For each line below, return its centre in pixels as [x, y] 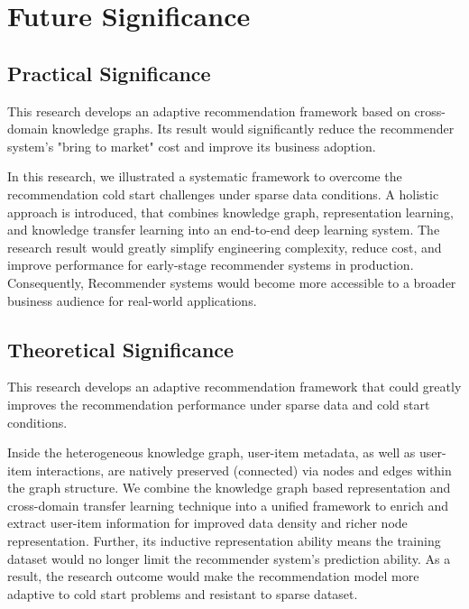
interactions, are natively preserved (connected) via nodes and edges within [244, 470]
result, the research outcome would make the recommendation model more [213, 576]
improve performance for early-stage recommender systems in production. [211, 265]
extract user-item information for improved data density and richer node [207, 523]
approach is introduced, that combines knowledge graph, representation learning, [230, 212]
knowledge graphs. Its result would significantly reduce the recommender [253, 129]
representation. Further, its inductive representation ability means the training [224, 541]
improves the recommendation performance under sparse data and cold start [219, 404]
